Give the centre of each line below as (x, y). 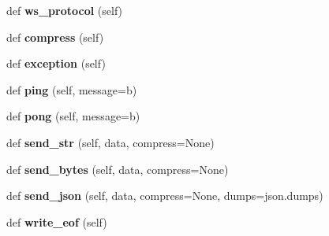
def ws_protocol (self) (65, 10)
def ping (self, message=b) (72, 89)
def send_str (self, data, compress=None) (110, 142)
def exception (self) (56, 63)
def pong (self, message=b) (73, 116)
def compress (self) (55, 37)
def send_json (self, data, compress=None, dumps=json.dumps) (165, 195)
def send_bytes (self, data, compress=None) (118, 169)
